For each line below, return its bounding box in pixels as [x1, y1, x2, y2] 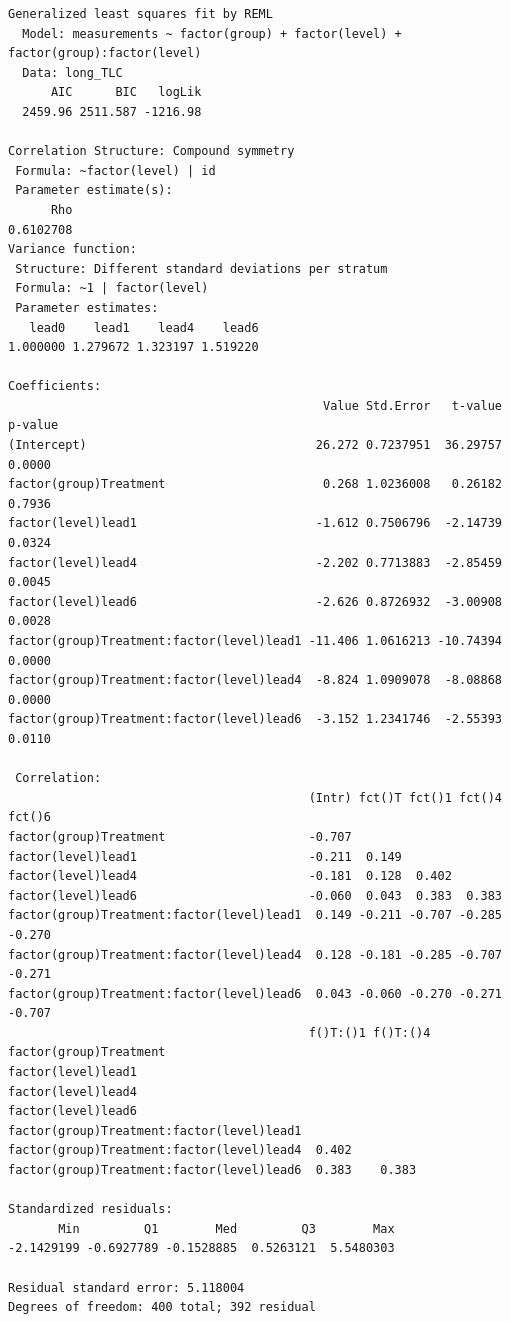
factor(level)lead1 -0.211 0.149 [8, 849, 402, 864]
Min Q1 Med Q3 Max [58, 1221, 395, 1236]
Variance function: [8, 242, 137, 257]
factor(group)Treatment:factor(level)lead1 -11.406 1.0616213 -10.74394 [8, 634, 502, 648]
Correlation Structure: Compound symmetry [8, 144, 295, 159]
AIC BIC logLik [50, 85, 202, 100]
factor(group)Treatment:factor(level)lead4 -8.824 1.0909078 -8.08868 [8, 673, 502, 688]
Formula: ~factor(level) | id [15, 163, 216, 178]
